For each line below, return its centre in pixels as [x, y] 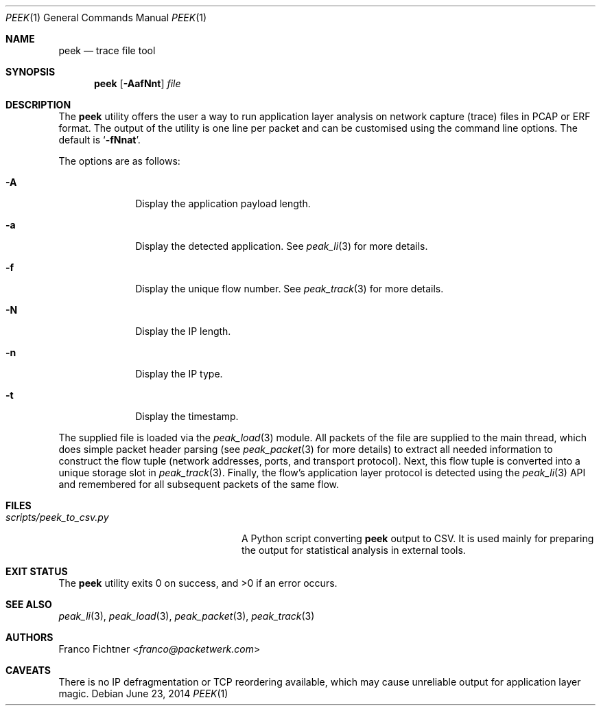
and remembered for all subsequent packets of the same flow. [199, 484]
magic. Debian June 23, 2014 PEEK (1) [143, 693]
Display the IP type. [179, 374]
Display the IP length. [183, 331]
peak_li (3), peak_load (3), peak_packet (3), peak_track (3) [187, 616]
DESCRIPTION [38, 105]
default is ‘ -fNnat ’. [99, 140]
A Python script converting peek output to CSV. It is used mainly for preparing [418, 538]
